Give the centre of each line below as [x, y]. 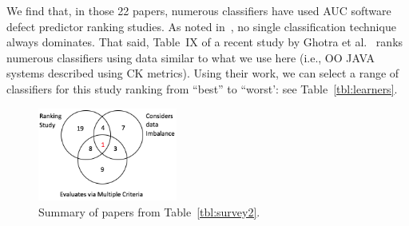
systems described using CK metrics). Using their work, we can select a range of [203, 73]
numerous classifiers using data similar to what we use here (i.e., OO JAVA [191, 57]
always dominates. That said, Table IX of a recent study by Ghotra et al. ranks [205, 42]
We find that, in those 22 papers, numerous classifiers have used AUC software [199, 10]
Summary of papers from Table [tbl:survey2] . [149, 211]
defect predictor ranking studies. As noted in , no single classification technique [201, 26]
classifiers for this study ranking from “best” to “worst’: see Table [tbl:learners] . [202, 88]
